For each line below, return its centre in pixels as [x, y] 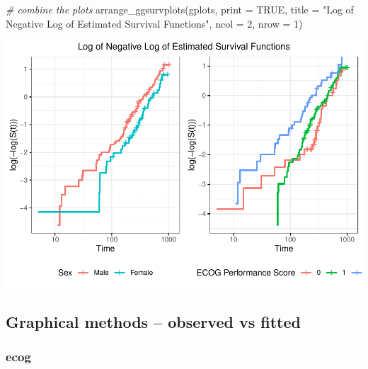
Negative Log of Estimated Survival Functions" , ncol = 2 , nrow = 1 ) [154, 23]
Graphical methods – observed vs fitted [153, 322]
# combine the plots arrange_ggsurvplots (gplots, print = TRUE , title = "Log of [180, 9]
